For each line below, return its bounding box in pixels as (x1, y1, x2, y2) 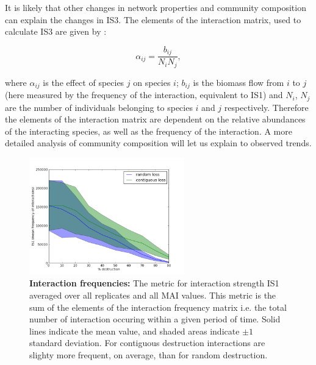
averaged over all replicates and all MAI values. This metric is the (29, 288, 276, 301)
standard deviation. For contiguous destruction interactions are (29, 336, 265, 349)
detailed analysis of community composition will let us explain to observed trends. (5, 136, 312, 149)
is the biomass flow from (193, 76, 284, 88)
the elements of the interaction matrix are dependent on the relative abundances (5, 113, 306, 126)
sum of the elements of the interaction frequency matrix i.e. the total (29, 300, 287, 313)
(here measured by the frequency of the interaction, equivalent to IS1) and (5, 88, 283, 101)
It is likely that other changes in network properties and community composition (5, 1, 306, 13)
